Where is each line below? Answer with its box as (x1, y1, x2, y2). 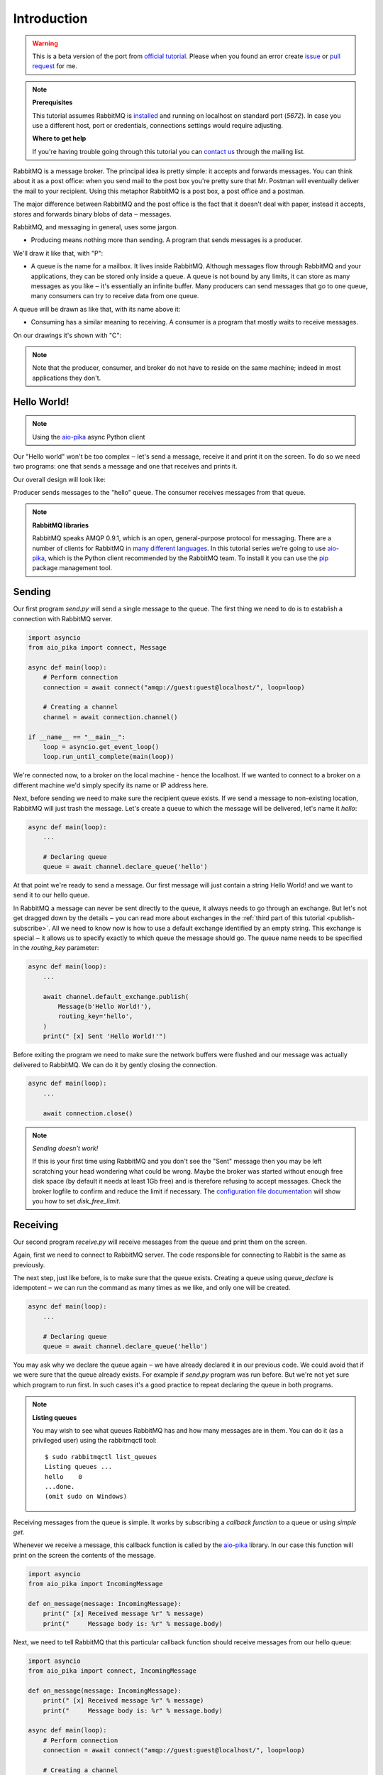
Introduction (13, 11, 88, 26)
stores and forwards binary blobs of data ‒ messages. (13, 209, 172, 218)
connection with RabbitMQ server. (13, 614, 113, 623)
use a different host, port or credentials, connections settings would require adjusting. (32, 121, 284, 129)
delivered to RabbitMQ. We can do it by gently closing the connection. (13, 1060, 218, 1069)
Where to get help (32, 134, 87, 143)
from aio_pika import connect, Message (28, 643, 167, 652)
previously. (13, 1260, 45, 1269)
